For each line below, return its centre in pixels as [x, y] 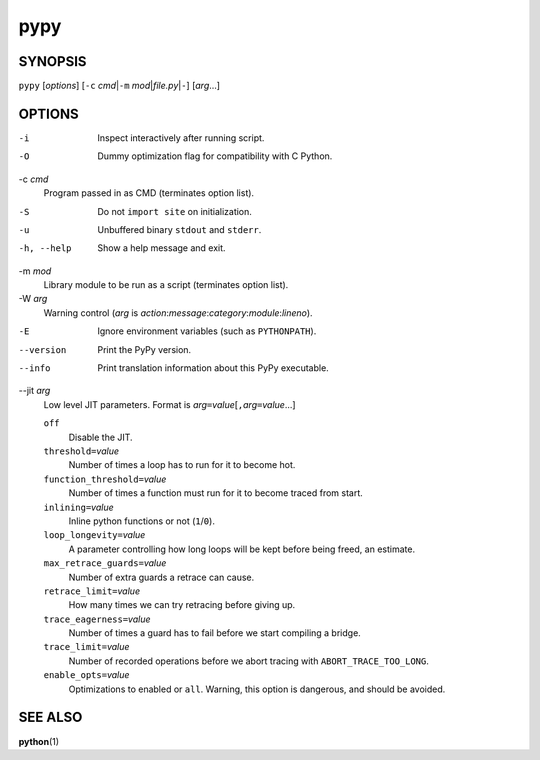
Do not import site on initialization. [174, 211]
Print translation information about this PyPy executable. [213, 368]
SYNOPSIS [52, 61]
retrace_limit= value [91, 591]
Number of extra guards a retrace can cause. [161, 577]
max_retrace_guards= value [105, 563]
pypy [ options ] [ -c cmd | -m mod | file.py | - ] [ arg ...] [119, 86]
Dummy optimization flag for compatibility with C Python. [215, 156]
